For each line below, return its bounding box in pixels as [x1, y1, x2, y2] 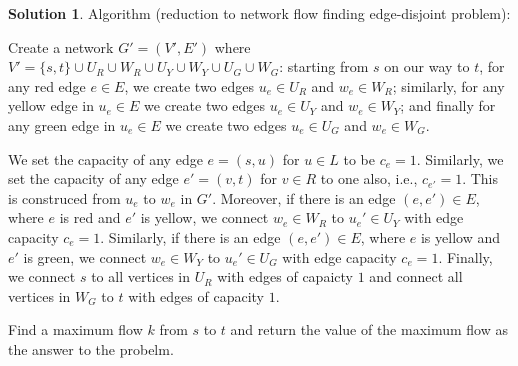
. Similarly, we [416, 148, 504, 169]
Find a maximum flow [8, 319, 143, 340]
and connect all [369, 266, 463, 287]
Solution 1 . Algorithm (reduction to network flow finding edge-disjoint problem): [8, 3, 511, 23]
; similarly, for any [392, 75, 505, 96]
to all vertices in [91, 266, 191, 287]
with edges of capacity [128, 285, 264, 306]
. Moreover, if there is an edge [212, 187, 396, 208]
